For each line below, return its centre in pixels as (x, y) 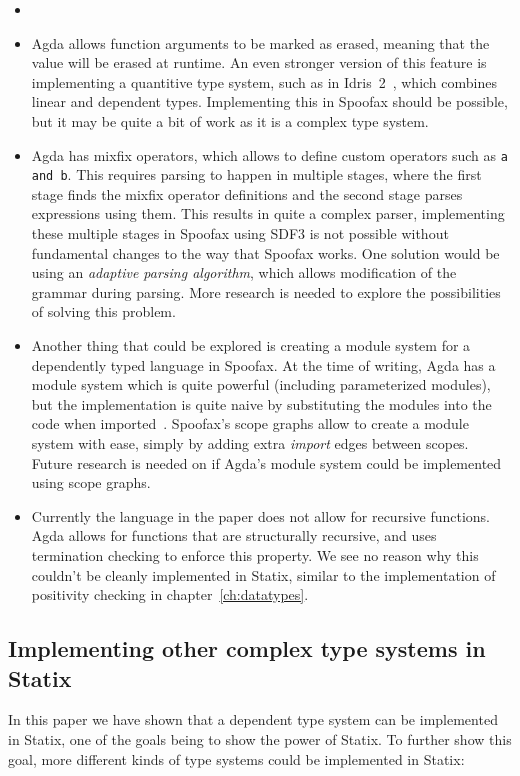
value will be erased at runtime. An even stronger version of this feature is (259, 62)
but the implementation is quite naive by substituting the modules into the (261, 403)
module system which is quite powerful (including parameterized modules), (261, 384)
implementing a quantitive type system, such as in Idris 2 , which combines (264, 81)
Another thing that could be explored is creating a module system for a (251, 345)
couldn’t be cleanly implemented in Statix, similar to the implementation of (263, 574)
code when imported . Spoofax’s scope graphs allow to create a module (250, 423)
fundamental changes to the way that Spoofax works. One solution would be (265, 252)
